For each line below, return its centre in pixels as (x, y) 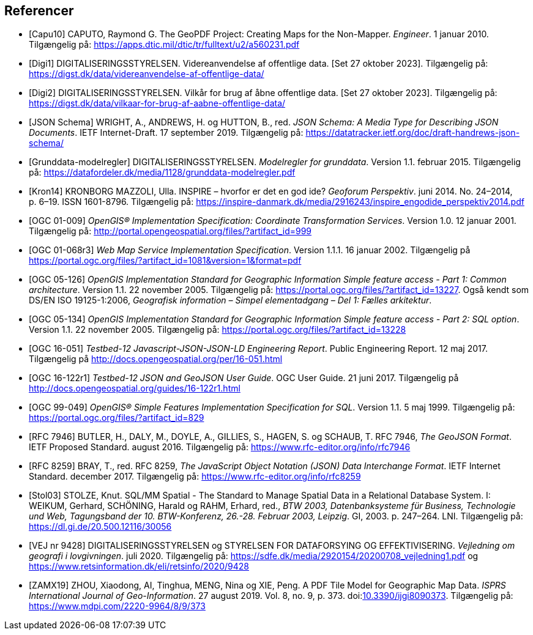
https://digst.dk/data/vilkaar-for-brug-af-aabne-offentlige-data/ (157, 103)
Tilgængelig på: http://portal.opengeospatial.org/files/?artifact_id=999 (170, 231)
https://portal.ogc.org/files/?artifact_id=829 (117, 418)
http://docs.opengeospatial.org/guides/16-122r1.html (135, 388)
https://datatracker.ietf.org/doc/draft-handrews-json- (413, 133)
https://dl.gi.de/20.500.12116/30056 (100, 527)
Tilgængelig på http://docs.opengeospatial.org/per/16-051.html (156, 359)
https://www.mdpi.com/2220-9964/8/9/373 (117, 606)
